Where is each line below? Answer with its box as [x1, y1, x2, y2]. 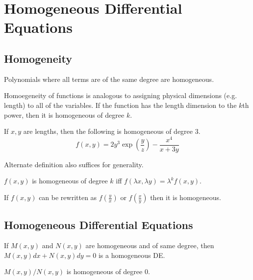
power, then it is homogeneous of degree [4, 109, 125, 120]
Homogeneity [4, 51, 72, 66]
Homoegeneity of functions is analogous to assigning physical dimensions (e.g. [4, 90, 237, 101]
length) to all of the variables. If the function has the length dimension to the [4, 100, 237, 110]
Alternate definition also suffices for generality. [4, 159, 144, 169]
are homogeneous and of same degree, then [85, 240, 214, 251]
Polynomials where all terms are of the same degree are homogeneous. [4, 74, 214, 84]
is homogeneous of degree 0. [66, 266, 150, 277]
